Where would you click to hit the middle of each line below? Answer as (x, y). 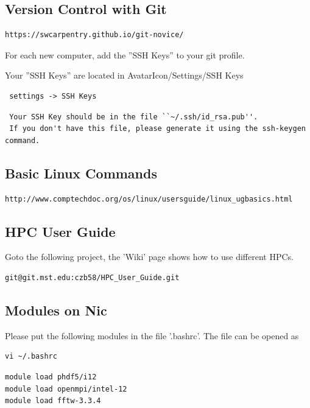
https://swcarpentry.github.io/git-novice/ (94, 35)
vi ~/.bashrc (31, 357)
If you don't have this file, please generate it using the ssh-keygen (157, 129)
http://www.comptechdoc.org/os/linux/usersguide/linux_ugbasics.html (149, 199)
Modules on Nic (56, 310)
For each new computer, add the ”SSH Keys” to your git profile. (125, 55)
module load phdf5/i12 (51, 377)
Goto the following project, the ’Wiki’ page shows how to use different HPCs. (149, 257)
